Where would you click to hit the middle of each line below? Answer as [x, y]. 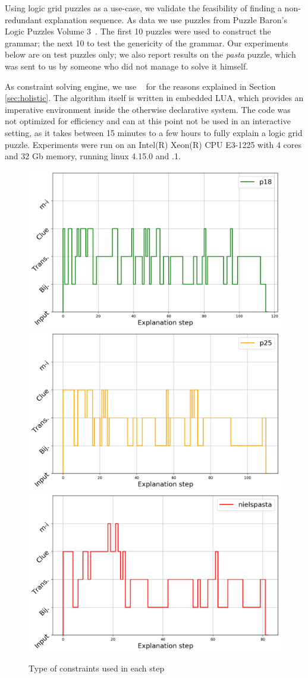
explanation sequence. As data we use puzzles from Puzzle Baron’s [166, 19]
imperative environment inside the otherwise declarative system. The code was [148, 109]
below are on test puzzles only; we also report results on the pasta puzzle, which [150, 54]
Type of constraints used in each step [97, 668]
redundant [23, 19]
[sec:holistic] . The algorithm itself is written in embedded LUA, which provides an [154, 98]
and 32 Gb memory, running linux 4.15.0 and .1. [93, 156]
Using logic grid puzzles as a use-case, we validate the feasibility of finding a [143, 8]
